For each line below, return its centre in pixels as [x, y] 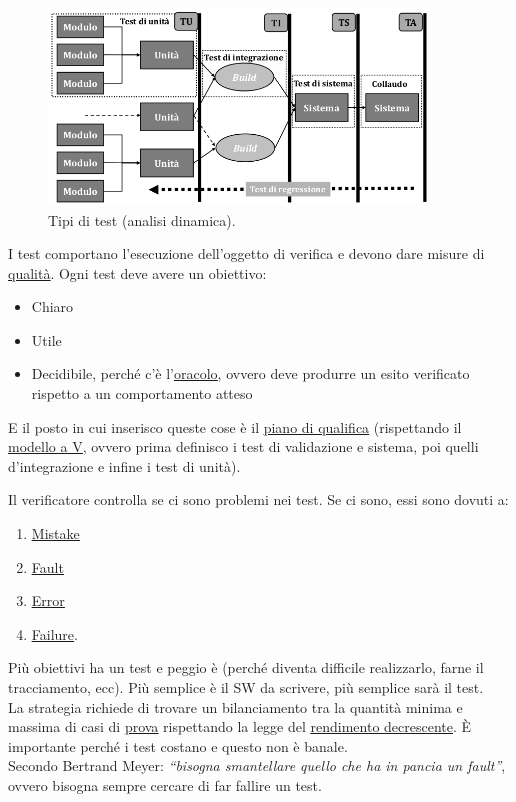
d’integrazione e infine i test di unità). [124, 465]
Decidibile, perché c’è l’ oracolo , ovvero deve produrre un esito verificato [250, 373]
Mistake [55, 533]
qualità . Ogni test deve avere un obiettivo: [137, 272]
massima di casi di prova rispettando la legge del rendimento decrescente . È [240, 726]
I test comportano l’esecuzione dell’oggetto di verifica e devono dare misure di [246, 253]
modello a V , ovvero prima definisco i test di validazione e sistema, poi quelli [243, 446]
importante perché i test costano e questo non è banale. [178, 745]
